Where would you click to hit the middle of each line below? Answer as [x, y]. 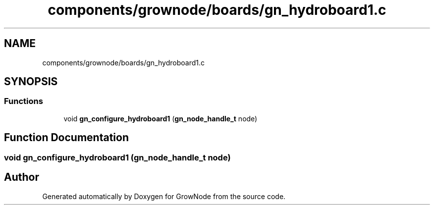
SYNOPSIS [31, 82]
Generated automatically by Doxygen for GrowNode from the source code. [164, 196]
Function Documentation [66, 138]
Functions [24, 101]
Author [22, 177]
